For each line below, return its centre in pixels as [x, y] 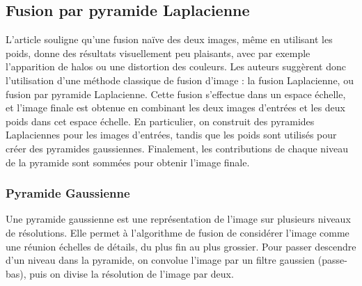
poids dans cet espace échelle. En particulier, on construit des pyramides [160, 121]
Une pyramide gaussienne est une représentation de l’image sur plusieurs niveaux [178, 219]
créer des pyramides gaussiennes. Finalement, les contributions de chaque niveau [177, 148]
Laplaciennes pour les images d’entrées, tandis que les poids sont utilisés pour [171, 135]
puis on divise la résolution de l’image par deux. [132, 273]
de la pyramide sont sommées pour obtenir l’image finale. [128, 162]
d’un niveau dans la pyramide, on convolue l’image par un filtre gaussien [160, 260]
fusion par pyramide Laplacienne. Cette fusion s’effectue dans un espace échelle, [176, 94]
